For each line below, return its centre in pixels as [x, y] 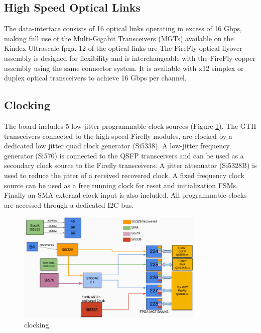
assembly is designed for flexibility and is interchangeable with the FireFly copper [130, 58]
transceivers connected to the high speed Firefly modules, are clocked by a [118, 136]
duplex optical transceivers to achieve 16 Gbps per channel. [95, 78]
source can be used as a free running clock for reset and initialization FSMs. [121, 185]
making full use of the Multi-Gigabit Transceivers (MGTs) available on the [119, 38]
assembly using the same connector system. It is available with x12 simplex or [124, 68]
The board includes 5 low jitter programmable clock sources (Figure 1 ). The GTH [130, 126]
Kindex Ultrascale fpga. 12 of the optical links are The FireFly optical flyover [123, 48]
